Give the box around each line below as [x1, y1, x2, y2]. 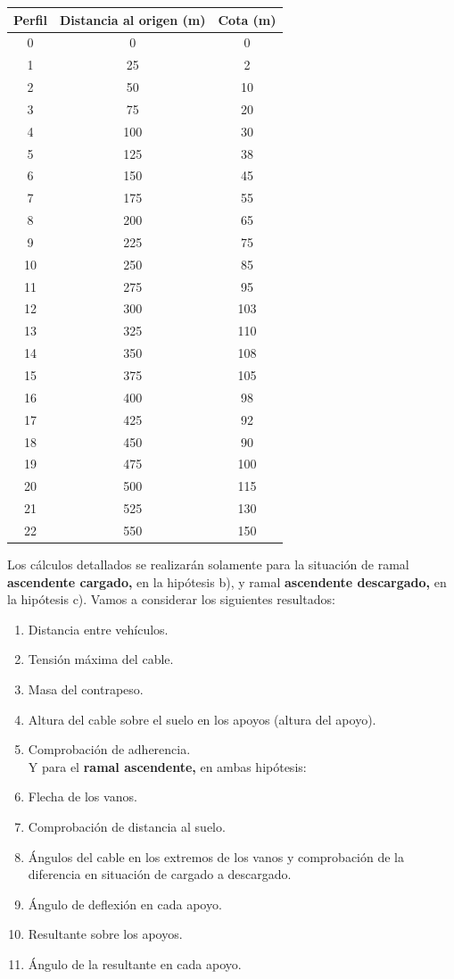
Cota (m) [218, 10, 277, 29]
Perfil [13, 10, 47, 29]
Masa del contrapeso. [28, 679, 144, 698]
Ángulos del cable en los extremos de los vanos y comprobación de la [28, 847, 404, 866]
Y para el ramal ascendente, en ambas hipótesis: [28, 757, 307, 776]
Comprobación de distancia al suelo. [28, 817, 226, 835]
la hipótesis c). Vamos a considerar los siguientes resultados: [7, 590, 335, 609]
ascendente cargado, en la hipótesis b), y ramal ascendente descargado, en [7, 572, 447, 591]
